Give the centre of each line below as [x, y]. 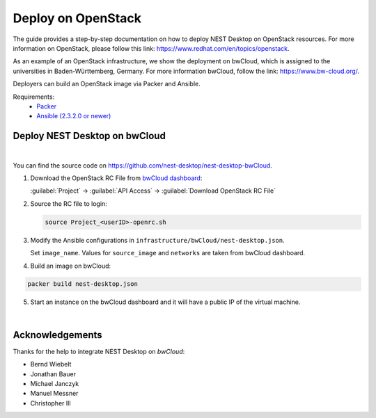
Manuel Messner [54, 394]
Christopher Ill [50, 403]
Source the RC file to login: [69, 203]
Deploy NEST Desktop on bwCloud [89, 136]
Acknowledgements [57, 335]
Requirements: [34, 97]
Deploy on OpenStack [77, 18]
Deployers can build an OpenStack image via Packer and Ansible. [107, 84]
